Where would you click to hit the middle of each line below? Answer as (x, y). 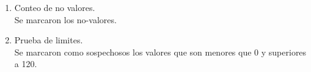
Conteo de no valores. (55, 7)
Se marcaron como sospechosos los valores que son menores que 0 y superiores (160, 52)
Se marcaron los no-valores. (65, 19)
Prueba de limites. (49, 40)
